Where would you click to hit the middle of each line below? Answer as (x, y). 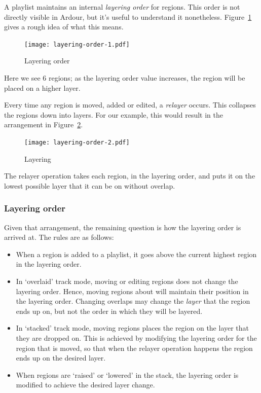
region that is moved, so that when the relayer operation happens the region (134, 348)
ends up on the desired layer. (61, 358)
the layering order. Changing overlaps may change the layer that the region (133, 301)
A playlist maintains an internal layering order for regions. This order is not (122, 7)
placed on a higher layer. (42, 87)
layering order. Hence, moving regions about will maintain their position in (132, 291)
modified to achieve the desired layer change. (85, 385)
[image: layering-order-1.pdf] (77, 44)
